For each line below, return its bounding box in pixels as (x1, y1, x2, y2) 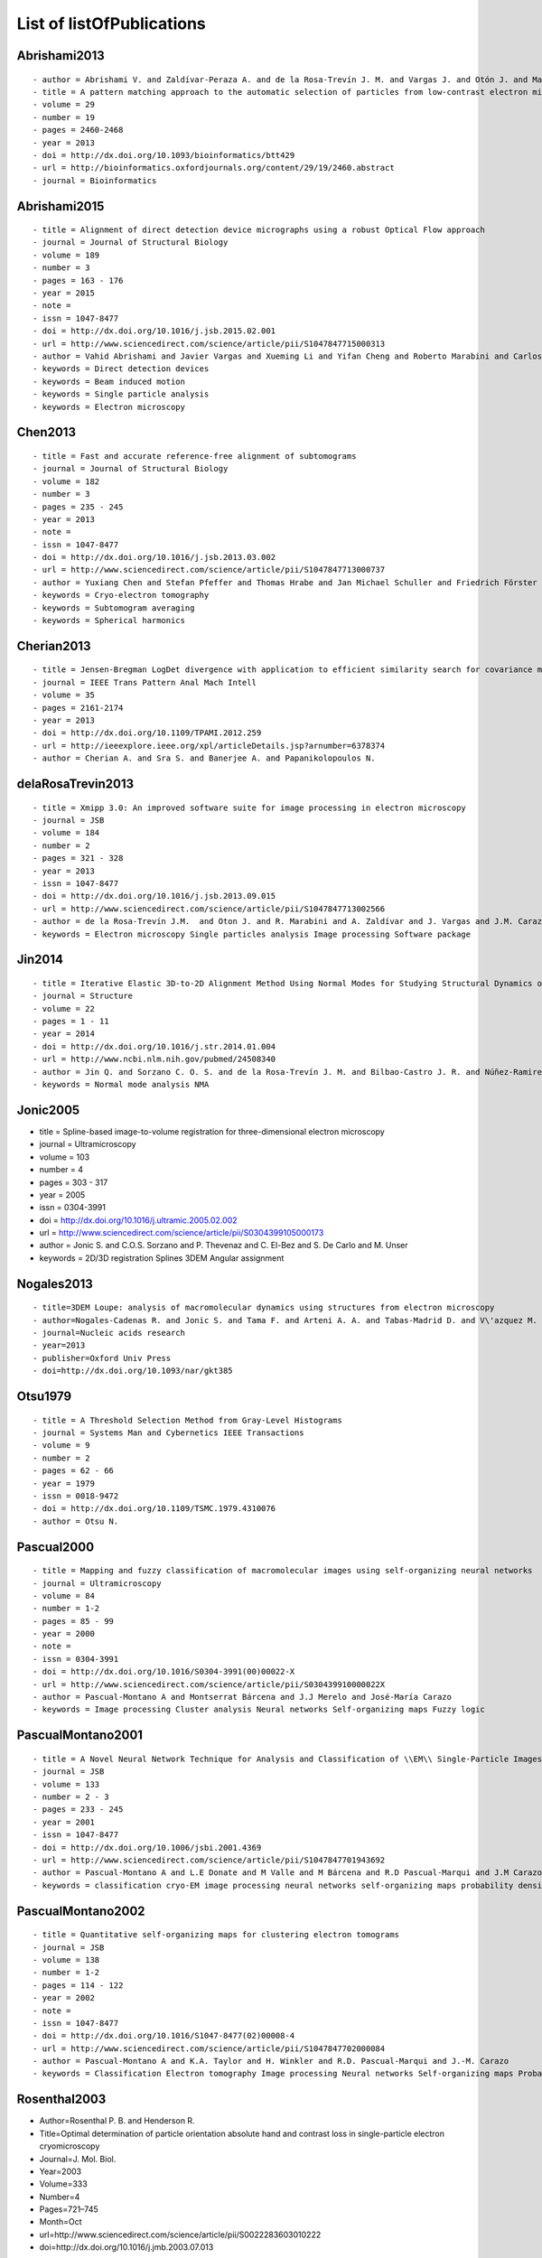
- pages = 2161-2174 (33, 703, 124, 713)
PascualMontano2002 (16, 1903, 145, 1918)
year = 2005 (39, 1189, 86, 1200)
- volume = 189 (33, 249, 100, 260)
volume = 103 (39, 1152, 90, 1162)
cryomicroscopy (39, 2141, 100, 2151)
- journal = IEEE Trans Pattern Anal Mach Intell (33, 677, 257, 687)
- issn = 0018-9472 (33, 1490, 119, 1501)
